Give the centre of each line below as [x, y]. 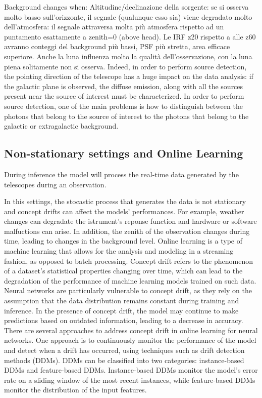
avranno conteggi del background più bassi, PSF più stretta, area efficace [117, 46]
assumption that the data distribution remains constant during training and [122, 301]
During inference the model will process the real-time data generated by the [121, 174]
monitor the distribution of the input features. [75, 390]
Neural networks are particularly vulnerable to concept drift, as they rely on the [128, 290]
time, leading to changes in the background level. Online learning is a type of [123, 241]
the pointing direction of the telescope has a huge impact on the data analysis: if [129, 76]
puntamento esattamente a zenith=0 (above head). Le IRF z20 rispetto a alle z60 [130, 36]
